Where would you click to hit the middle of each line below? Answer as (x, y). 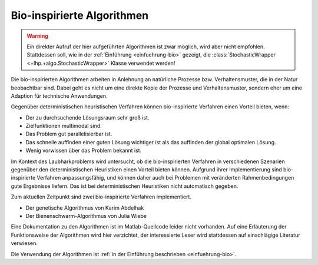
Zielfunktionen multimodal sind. (64, 126)
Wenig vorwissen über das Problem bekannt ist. (84, 151)
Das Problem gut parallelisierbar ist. (69, 134)
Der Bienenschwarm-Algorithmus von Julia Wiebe (86, 216)
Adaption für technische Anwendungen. (59, 96)
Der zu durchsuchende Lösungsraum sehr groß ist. (87, 117)
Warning (37, 36)
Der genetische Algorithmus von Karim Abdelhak (85, 208)
